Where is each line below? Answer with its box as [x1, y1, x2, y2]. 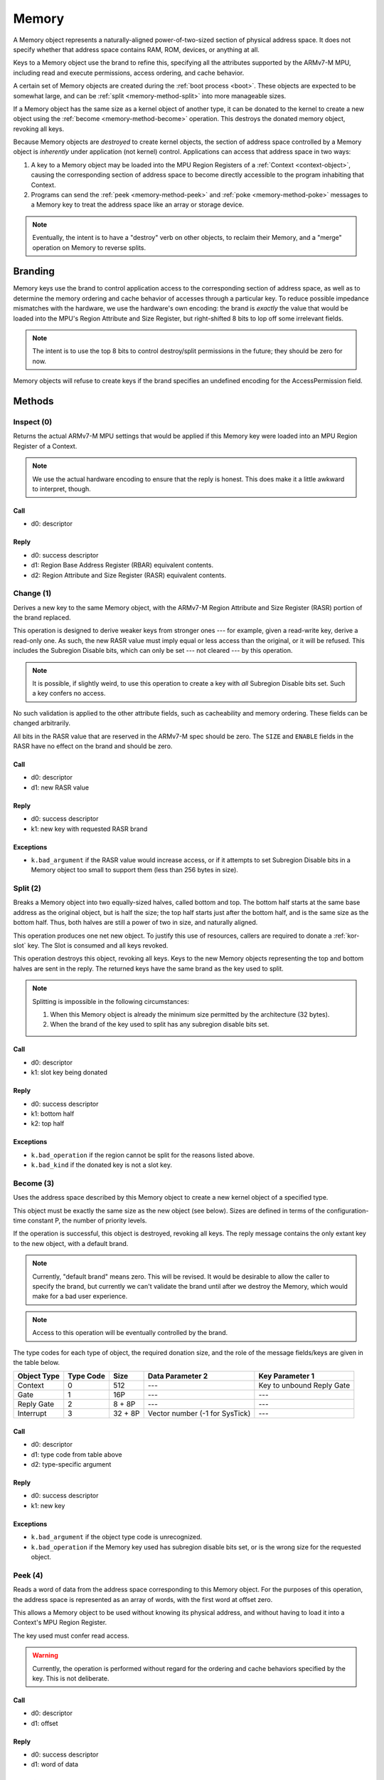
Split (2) [13, 884, 42, 894]
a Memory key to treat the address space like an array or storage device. [31, 200, 245, 209]
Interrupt [17, 1408, 47, 1418]
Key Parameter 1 [258, 1371, 315, 1381]
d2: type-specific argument [31, 1460, 112, 1469]
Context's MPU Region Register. [13, 1618, 107, 1627]
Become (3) [13, 1178, 55, 1188]
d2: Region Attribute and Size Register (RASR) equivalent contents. [31, 570, 227, 580]
